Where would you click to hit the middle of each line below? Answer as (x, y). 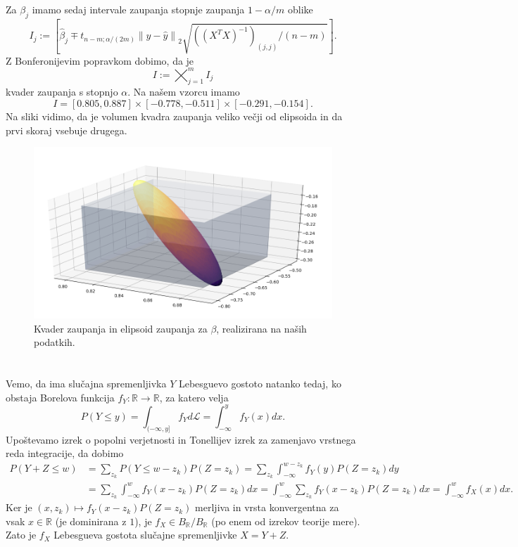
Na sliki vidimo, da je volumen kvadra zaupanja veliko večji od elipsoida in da (174, 116)
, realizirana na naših (261, 328)
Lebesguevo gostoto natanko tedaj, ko (260, 384)
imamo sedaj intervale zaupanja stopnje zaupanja (138, 9)
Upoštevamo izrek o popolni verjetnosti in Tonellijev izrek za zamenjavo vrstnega (181, 439)
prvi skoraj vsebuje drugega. (67, 130)
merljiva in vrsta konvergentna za (267, 507)
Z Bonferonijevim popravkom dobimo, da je (100, 60)
